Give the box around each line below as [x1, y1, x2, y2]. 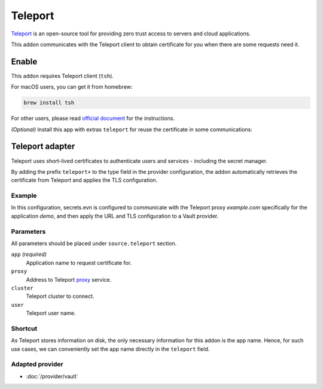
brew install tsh [23, 99, 75, 106]
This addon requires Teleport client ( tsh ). [11, 72, 114, 79]
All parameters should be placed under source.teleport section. [11, 240, 177, 247]
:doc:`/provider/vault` [26, 372, 78, 380]
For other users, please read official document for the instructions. [11, 114, 175, 122]
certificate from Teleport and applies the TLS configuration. [11, 177, 158, 184]
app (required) [11, 251, 47, 258]
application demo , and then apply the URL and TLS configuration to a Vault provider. [11, 212, 219, 219]
